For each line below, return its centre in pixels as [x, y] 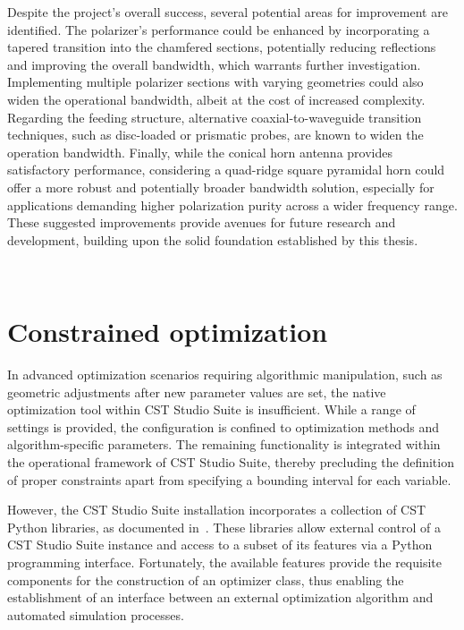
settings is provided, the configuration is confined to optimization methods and [224, 426]
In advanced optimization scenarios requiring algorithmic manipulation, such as [225, 375]
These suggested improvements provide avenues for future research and [202, 222]
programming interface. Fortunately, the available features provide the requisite [224, 562]
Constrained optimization [168, 332]
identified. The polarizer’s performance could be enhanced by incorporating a [219, 29]
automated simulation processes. [96, 614]
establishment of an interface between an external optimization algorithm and [220, 597]
